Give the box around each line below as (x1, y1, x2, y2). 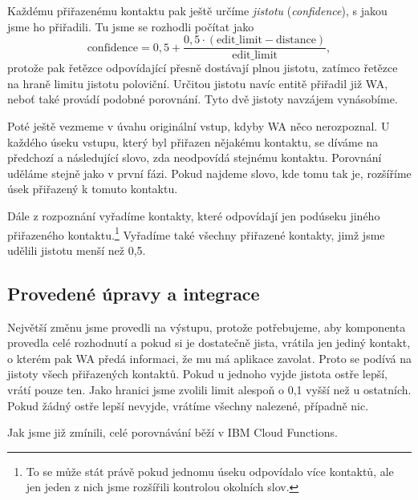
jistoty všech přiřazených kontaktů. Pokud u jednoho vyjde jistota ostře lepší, (7, 365, 388, 382)
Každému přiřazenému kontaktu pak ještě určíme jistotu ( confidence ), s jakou (7, 2, 388, 18)
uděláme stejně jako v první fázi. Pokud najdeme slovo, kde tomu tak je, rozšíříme (7, 164, 412, 181)
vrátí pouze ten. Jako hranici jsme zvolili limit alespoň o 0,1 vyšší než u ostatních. (7, 381, 412, 398)
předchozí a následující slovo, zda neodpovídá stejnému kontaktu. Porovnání (7, 149, 382, 166)
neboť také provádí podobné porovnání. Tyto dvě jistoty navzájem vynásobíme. (7, 91, 398, 107)
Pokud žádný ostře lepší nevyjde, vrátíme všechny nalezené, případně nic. (7, 397, 369, 413)
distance (276, 34, 316, 46)
